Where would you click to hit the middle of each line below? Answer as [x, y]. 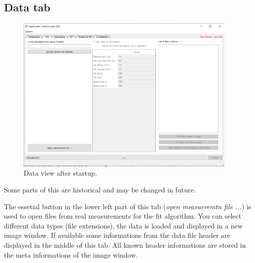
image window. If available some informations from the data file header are [117, 235]
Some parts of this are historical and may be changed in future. [100, 190]
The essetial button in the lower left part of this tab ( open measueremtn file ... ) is [128, 206]
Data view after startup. [60, 173]
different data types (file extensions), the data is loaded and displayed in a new [123, 225]
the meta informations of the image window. [71, 254]
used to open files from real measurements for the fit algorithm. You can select [123, 216]
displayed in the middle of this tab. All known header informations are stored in [125, 245]
